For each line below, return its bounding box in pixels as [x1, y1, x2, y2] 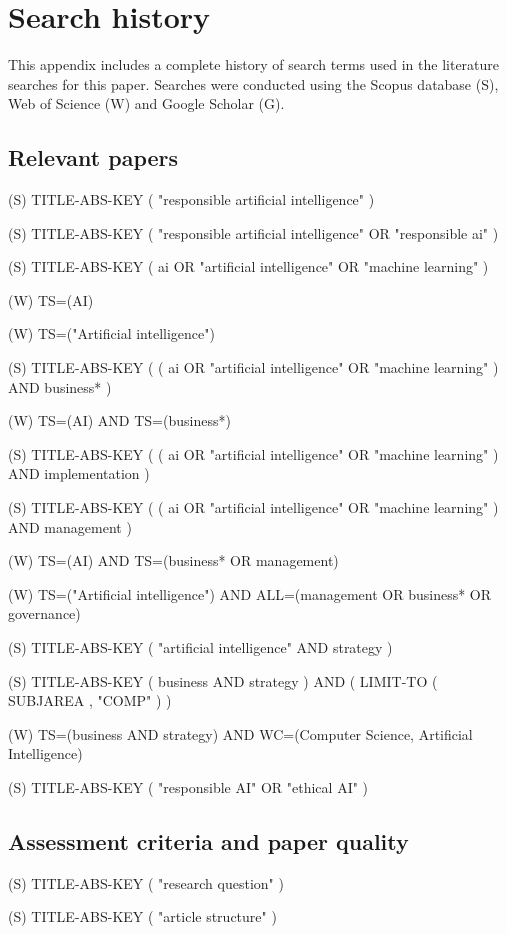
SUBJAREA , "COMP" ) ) [8, 690, 172, 711]
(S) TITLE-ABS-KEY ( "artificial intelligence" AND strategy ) [8, 637, 393, 658]
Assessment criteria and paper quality [8, 825, 409, 856]
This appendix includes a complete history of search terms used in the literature [8, 54, 500, 75]
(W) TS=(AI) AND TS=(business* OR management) [8, 550, 339, 571]
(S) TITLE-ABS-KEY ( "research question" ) [8, 872, 284, 893]
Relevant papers [8, 142, 179, 173]
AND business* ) [8, 376, 112, 397]
